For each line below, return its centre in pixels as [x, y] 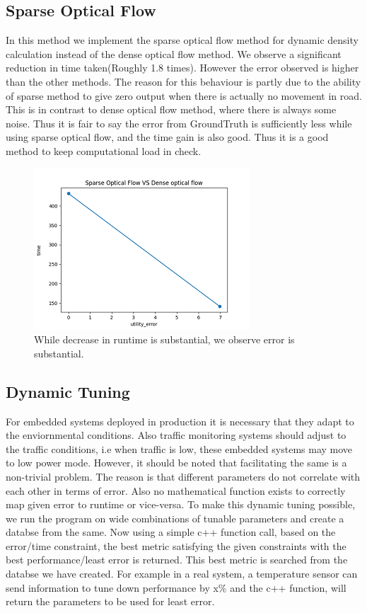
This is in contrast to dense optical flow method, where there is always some [171, 109]
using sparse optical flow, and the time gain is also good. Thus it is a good [167, 137]
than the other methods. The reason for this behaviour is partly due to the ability [183, 81]
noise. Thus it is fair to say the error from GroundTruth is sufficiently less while [179, 123]
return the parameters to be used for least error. [110, 601]
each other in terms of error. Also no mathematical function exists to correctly [176, 490]
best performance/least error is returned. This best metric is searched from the [177, 560]
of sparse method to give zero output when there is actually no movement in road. [184, 95]
